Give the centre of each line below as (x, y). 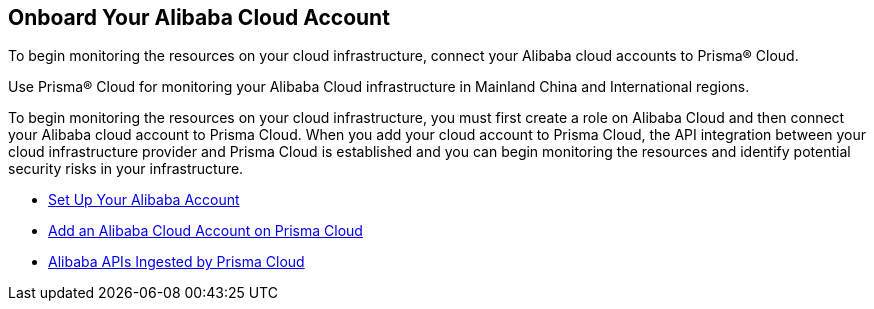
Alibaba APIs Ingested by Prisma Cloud (176, 262)
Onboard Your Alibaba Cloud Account (199, 17)
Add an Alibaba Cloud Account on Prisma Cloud (205, 231)
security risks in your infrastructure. (126, 169)
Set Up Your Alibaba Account (144, 200)
